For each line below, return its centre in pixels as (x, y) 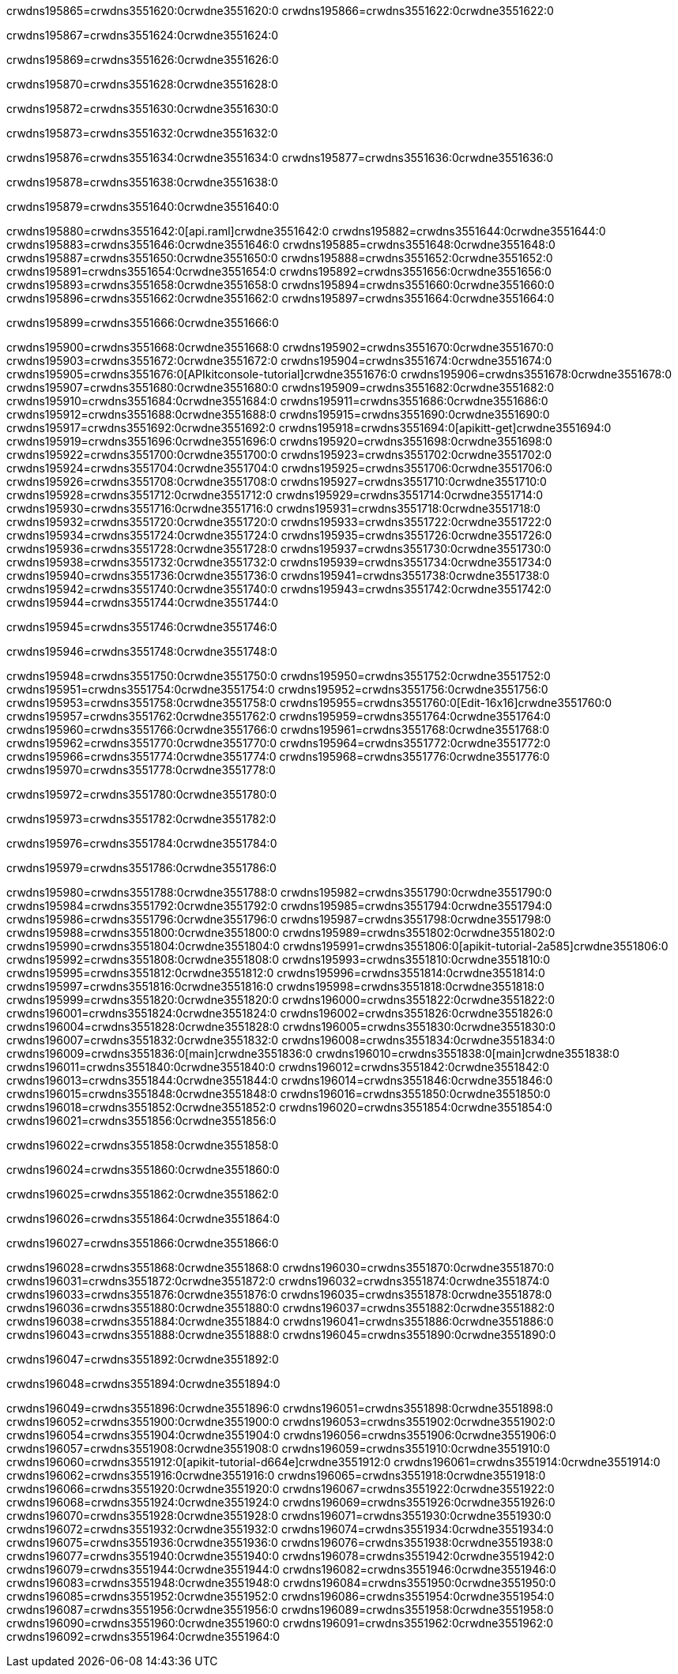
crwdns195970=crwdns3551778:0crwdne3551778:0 (141, 770)
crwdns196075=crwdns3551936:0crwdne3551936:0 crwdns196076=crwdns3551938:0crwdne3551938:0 (280, 1542)
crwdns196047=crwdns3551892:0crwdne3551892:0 (143, 1359)
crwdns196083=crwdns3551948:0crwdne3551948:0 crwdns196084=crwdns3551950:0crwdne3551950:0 (281, 1583)
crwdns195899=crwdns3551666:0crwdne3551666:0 (143, 323)
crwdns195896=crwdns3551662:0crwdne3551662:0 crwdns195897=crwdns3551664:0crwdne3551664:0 (281, 298)
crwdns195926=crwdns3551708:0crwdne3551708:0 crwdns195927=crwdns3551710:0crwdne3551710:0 (277, 482)
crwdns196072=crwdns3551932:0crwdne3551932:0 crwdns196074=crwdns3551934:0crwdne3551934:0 (280, 1529)
